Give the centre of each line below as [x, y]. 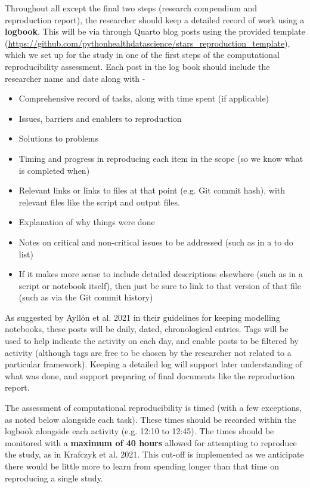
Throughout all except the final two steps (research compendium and [131, 8]
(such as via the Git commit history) [86, 297]
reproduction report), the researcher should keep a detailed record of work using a [155, 19]
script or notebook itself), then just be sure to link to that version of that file [160, 285]
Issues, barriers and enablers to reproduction [100, 118]
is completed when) [54, 170]
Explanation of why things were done [87, 222]
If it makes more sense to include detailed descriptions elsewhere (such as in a [161, 274]
